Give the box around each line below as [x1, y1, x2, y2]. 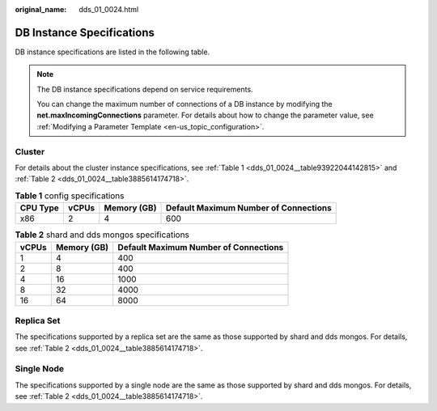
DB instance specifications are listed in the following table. [15, 47, 210, 57]
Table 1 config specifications [15, 190, 125, 201]
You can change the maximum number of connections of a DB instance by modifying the [36, 100, 333, 109]
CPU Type [19, 202, 60, 214]
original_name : [15, 5, 67, 14]
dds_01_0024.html [78, 5, 139, 14]
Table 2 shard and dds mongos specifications [15, 229, 190, 240]
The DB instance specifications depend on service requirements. [36, 84, 254, 94]
